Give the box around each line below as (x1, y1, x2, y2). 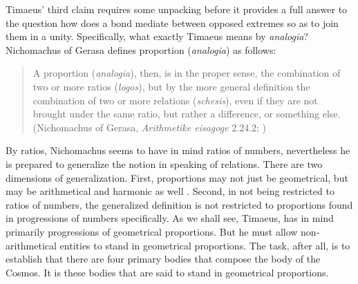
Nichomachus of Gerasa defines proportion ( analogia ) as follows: (6, 42, 276, 57)
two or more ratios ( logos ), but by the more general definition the (32, 79, 310, 93)
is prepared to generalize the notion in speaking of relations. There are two (6, 156, 323, 171)
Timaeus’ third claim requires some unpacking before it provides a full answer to (6, 2, 348, 16)
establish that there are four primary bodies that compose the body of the (6, 252, 321, 266)
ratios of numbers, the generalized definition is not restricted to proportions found (6, 197, 353, 211)
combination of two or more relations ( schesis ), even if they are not (32, 93, 318, 107)
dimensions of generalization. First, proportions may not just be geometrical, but (6, 170, 348, 184)
